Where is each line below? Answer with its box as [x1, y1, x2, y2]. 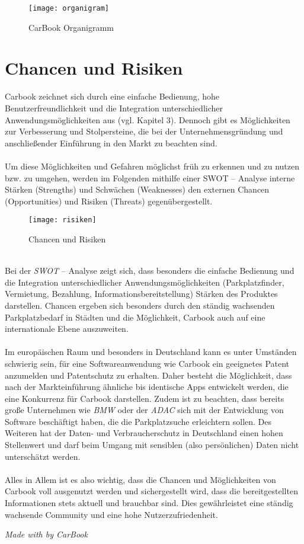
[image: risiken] [28, 216, 97, 225]
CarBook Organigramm [28, 21, 114, 33]
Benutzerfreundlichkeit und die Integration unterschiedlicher [5, 101, 223, 114]
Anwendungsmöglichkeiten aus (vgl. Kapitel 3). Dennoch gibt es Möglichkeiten [5, 113, 290, 126]
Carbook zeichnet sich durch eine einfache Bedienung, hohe [5, 90, 220, 103]
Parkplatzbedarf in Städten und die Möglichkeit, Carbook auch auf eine [5, 311, 265, 323]
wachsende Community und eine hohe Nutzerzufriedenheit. [5, 508, 218, 520]
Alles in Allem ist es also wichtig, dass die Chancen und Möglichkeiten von [5, 473, 276, 485]
